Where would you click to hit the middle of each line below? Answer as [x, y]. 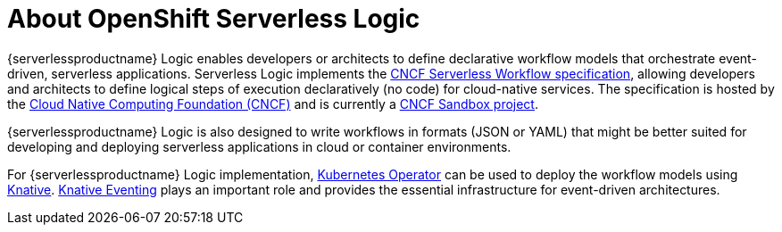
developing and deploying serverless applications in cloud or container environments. [259, 146]
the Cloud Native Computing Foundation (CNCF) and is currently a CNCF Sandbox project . [273, 104]
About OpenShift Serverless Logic [214, 19]
